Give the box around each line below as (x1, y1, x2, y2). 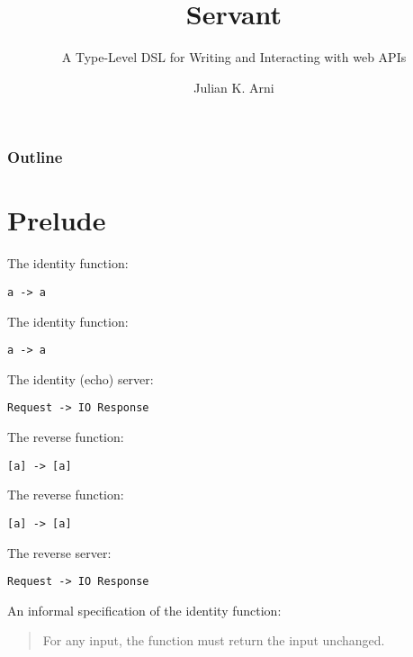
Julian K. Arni (193, 77, 274, 96)
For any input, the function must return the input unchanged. (42, 631, 385, 650)
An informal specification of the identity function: (7, 600, 282, 619)
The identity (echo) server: (7, 369, 154, 388)
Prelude (7, 202, 106, 238)
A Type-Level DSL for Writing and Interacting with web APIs (61, 48, 407, 67)
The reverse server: (7, 543, 112, 562)
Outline (7, 146, 63, 168)
